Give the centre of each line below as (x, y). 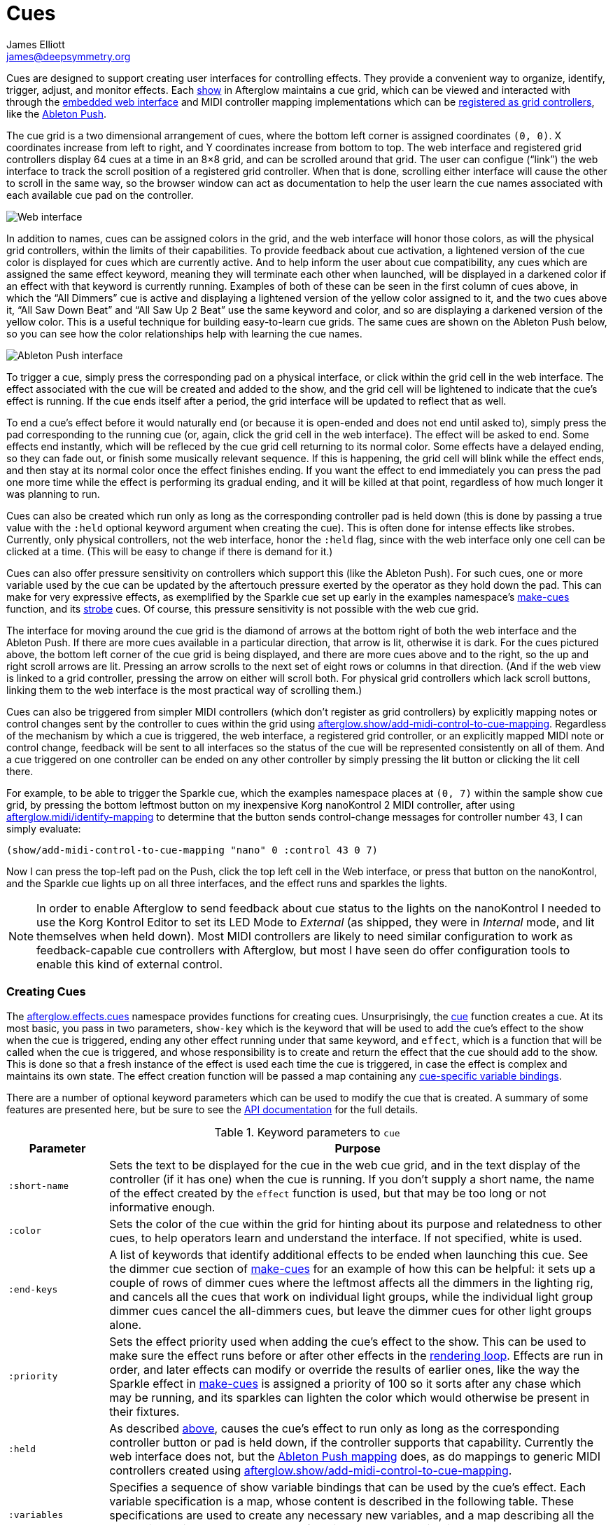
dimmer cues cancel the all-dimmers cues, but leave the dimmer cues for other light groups (351, 1310)
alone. (126, 1324)
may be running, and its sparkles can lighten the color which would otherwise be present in (350, 1397)
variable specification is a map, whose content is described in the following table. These (341, 1501)
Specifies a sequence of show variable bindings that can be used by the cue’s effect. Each (348, 1487)
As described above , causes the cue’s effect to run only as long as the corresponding (334, 1428)
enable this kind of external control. (130, 964)
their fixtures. (145, 1411)
